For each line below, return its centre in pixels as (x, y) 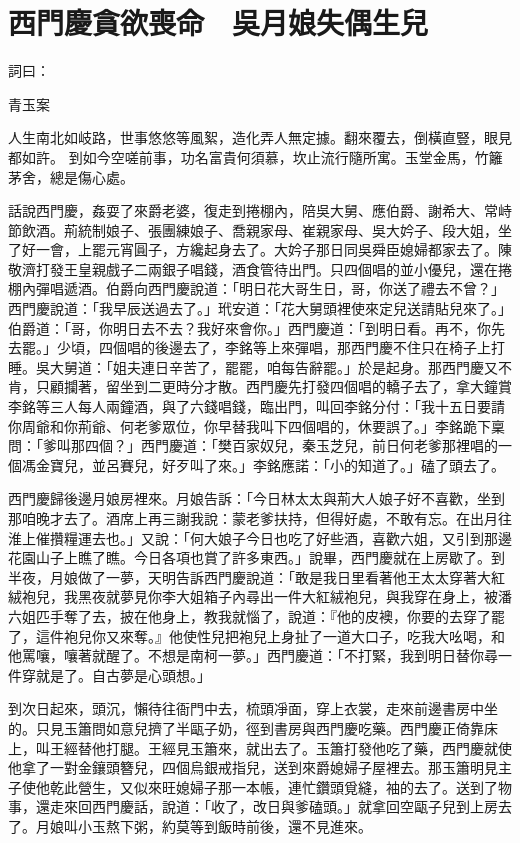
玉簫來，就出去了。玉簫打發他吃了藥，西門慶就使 (350, 747)
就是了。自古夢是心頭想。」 (123, 674)
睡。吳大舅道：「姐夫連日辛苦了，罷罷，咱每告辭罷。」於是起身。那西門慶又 (253, 366)
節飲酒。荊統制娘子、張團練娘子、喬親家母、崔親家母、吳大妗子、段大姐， (253, 229)
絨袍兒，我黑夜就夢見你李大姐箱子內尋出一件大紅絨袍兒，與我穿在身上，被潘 (260, 596)
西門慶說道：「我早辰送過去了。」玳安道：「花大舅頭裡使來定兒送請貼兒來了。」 (260, 308)
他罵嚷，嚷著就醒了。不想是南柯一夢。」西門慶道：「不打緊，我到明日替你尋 (253, 655)
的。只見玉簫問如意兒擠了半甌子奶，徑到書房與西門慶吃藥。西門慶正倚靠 (246, 727)
